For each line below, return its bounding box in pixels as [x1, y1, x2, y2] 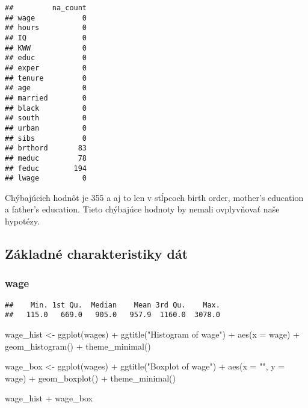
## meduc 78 [5, 153, 87, 162]
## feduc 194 [5, 164, 87, 173]
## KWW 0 [5, 43, 87, 52]
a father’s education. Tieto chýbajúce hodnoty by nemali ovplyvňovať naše [5, 203, 280, 215]
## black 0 [5, 104, 87, 113]
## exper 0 [5, 63, 87, 72]
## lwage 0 [5, 174, 87, 183]
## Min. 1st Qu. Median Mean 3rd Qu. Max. [5, 300, 220, 309]
